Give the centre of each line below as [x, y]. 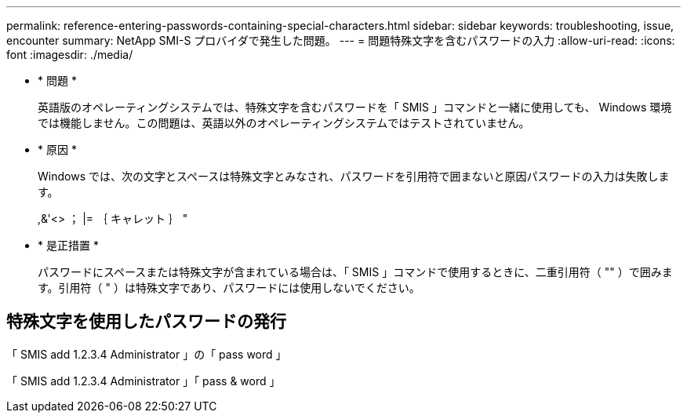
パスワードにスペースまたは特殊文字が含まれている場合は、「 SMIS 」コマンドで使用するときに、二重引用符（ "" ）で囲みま [355, 272]
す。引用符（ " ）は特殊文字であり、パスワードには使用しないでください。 [229, 288]
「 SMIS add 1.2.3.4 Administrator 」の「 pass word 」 [147, 354]
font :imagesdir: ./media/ [70, 55]
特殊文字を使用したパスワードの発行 [146, 322]
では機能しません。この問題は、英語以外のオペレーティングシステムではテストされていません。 [284, 123]
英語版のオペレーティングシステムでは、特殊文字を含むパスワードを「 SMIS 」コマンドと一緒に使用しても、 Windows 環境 [355, 107]
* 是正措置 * [68, 245]
